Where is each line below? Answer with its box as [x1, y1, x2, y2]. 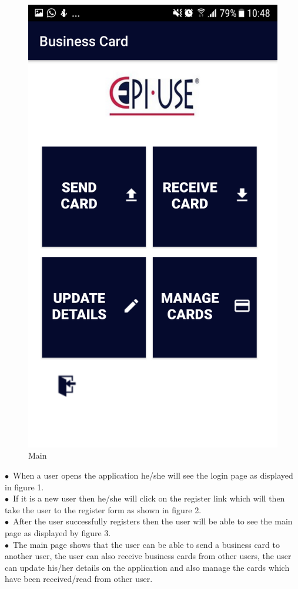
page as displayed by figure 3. [5, 526, 111, 538]
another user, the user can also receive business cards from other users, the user [5, 550, 292, 562]
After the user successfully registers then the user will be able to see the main [12, 515, 293, 527]
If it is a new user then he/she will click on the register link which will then [12, 492, 285, 504]
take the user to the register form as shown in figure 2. [5, 503, 202, 516]
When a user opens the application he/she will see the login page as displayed [12, 469, 293, 481]
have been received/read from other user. [5, 573, 153, 585]
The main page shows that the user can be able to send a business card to [12, 538, 280, 550]
